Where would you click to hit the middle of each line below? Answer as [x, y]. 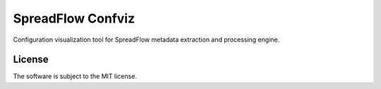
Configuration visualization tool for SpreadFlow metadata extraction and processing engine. [146, 40]
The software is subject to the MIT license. [75, 76]
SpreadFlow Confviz [74, 18]
